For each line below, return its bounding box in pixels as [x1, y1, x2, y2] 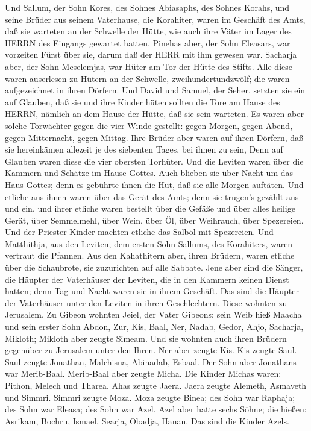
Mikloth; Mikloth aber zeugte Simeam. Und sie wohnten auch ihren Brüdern [5, 332, 287, 344]
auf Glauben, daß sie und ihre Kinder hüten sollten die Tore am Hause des [5, 95, 280, 108]
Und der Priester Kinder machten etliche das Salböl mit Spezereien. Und [5, 225, 274, 238]
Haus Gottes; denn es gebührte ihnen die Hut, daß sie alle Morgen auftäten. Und [5, 178, 304, 190]
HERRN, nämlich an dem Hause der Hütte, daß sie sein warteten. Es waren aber [5, 107, 304, 120]
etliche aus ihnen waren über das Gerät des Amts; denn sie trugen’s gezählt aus [5, 190, 299, 203]
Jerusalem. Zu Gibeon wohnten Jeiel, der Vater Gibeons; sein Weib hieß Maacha [5, 308, 302, 321]
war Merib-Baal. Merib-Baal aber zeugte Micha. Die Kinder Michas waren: [5, 367, 281, 380]
